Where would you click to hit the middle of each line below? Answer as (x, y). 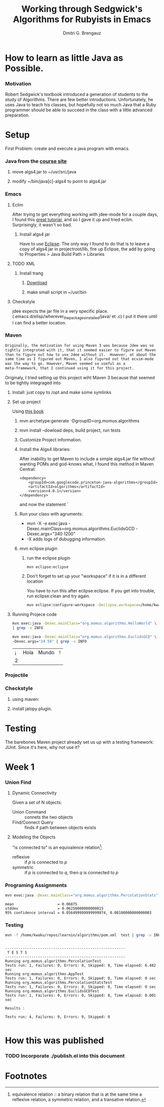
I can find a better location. (39, 322)
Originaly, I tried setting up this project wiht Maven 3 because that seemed (80, 378)
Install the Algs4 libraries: (45, 449)
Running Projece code (34, 614)
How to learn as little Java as (64, 58)
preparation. (18, 115)
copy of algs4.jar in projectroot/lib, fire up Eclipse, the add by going (87, 249)
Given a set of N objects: (37, 803)
